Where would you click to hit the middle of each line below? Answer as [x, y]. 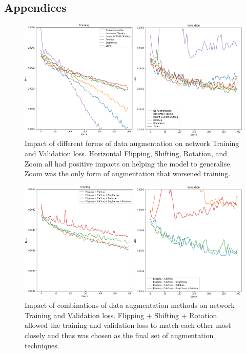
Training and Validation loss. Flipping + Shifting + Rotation [121, 315]
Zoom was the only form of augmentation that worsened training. [128, 173]
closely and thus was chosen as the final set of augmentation [119, 335]
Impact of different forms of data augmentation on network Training [132, 143]
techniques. [42, 345]
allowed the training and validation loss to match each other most [128, 325]
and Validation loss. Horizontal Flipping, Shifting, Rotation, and [126, 153]
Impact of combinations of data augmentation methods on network [130, 305]
